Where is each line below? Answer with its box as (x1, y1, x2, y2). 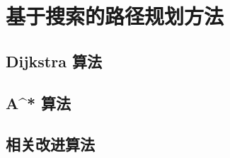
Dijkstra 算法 (6, 50, 102, 72)
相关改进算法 (6, 133, 95, 155)
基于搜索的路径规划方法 (6, 1, 224, 30)
